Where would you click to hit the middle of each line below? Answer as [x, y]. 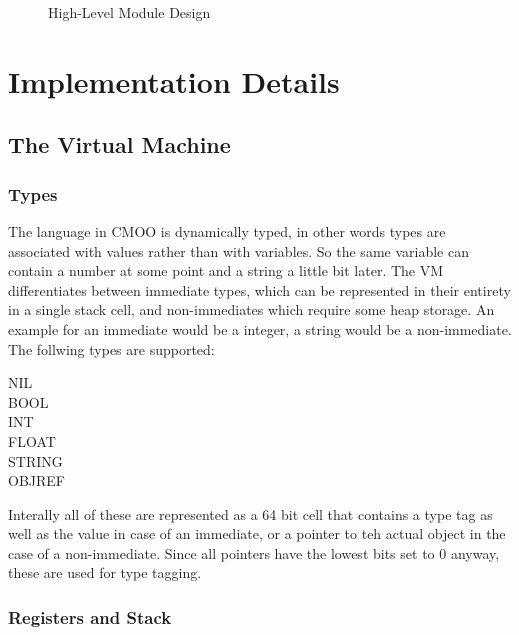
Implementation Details [174, 80]
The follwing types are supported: [111, 348]
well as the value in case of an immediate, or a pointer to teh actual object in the [257, 533]
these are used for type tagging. [105, 572]
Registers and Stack [90, 616]
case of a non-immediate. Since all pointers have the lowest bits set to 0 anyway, [254, 552]
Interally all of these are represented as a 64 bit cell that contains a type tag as [250, 513]
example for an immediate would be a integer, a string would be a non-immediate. [260, 328]
